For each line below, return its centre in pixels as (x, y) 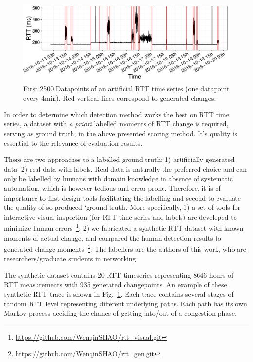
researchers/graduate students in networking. (71, 258)
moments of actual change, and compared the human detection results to (113, 237)
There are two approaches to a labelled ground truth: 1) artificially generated (119, 159)
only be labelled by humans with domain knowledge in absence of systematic (118, 178)
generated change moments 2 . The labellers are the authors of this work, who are (125, 248)
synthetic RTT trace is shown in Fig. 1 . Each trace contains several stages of (119, 294)
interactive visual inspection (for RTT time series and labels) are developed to (120, 216)
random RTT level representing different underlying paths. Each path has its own (126, 303)
